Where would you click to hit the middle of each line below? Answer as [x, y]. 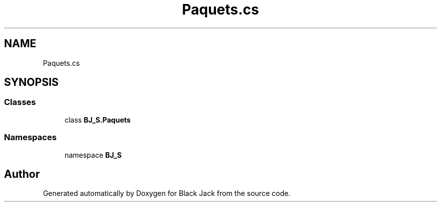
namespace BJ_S [93, 155]
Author [22, 174]
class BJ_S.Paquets [98, 120]
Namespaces [30, 137]
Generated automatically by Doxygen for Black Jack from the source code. [167, 193]
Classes [20, 102]
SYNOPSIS [31, 82]
